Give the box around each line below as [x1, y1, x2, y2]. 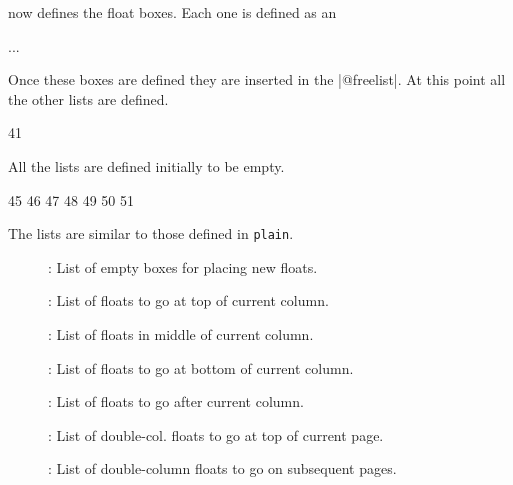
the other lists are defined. [8, 88, 169, 109]
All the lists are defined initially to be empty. [8, 155, 285, 176]
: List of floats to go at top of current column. [48, 290, 329, 311]
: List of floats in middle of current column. [48, 324, 314, 344]
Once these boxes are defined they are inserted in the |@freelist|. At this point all [8, 69, 506, 90]
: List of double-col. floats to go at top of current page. [48, 424, 384, 445]
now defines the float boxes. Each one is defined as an [8, 2, 337, 22]
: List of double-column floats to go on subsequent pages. [48, 458, 397, 479]
